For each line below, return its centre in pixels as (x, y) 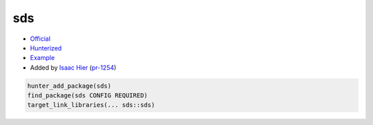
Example (42, 58)
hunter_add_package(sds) (69, 86)
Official (40, 39)
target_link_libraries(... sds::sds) (91, 105)
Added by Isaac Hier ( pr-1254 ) (73, 67)
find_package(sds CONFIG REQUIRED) (87, 96)
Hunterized (46, 48)
